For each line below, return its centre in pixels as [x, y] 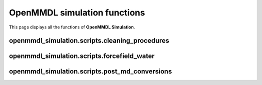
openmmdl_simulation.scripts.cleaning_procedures [89, 41]
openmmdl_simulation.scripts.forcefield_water [82, 56]
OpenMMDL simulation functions [77, 13]
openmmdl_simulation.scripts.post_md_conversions [90, 72]
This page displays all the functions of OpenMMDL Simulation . [72, 27]
